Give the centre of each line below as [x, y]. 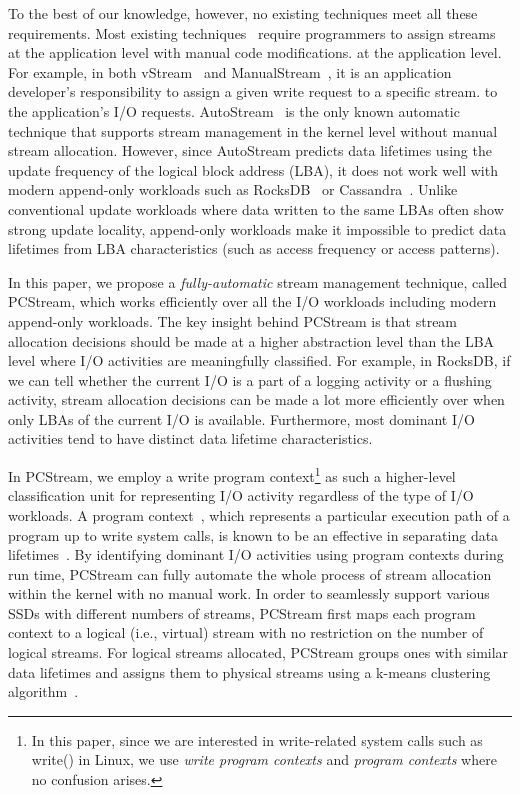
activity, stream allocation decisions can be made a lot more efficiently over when [256, 399]
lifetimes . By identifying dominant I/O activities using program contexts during [256, 554]
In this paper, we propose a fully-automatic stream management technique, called [258, 281]
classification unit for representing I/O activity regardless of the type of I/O [241, 495]
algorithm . [43, 691]
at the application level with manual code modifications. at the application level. [255, 52]
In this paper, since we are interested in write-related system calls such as [257, 739]
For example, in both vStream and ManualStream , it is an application [230, 71]
